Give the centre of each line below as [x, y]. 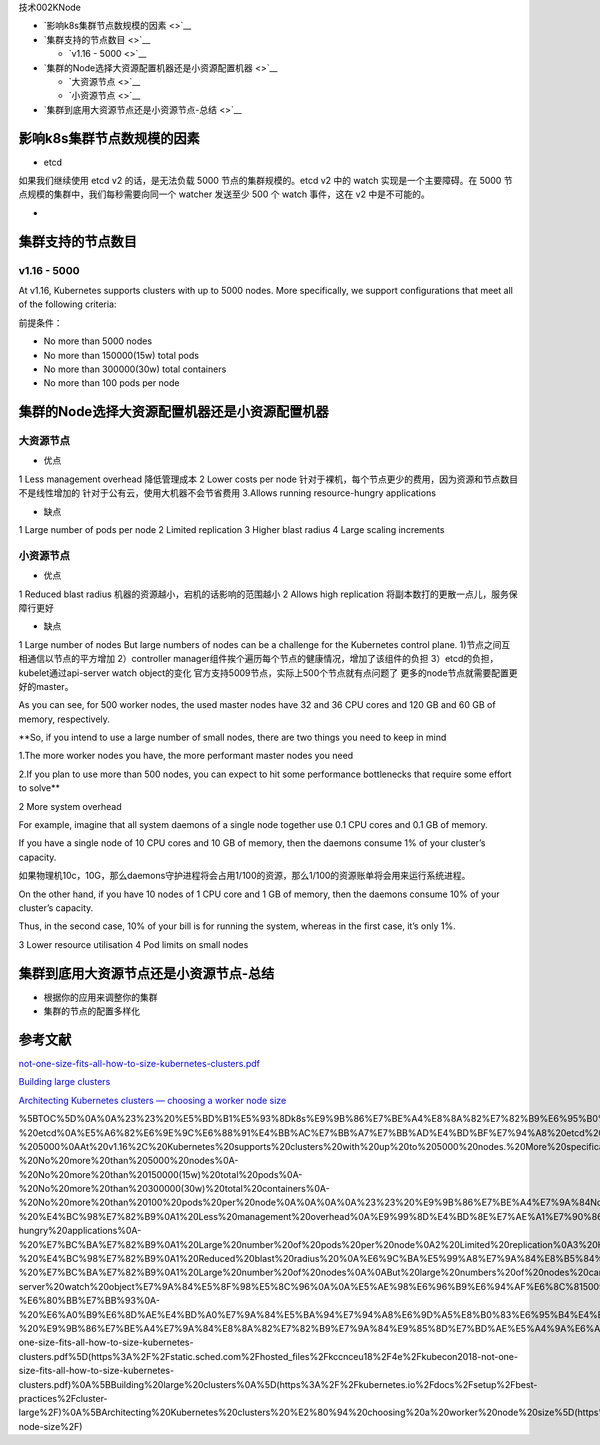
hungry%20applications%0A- [80, 1231]
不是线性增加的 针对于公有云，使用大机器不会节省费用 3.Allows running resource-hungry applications [227, 493]
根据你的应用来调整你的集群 [100, 997]
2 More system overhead [70, 806]
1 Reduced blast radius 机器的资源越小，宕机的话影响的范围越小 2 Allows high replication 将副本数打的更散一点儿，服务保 [268, 594]
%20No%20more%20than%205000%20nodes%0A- [128, 1161]
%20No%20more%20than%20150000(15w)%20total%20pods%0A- [160, 1174]
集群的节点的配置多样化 [91, 1011]
